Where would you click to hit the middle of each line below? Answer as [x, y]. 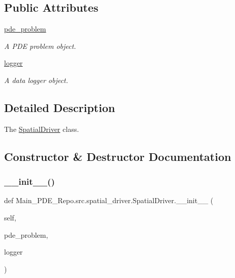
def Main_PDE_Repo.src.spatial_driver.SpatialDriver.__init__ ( [109, 200]
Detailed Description [60, 107]
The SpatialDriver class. [42, 129]
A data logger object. [36, 80]
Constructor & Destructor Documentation [118, 156]
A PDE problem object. [40, 46]
